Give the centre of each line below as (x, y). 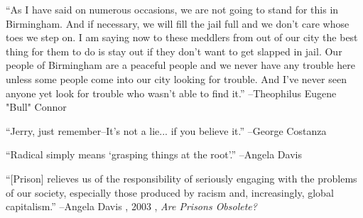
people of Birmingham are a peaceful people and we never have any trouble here (180, 65)
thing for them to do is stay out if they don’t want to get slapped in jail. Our (174, 51)
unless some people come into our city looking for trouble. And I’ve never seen (176, 78)
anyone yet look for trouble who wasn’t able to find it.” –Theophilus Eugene (171, 93)
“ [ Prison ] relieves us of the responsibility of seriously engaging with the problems (181, 178)
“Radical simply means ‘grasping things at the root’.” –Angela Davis (154, 154)
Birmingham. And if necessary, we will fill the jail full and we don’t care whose (178, 23)
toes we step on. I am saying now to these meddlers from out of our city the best (182, 37)
